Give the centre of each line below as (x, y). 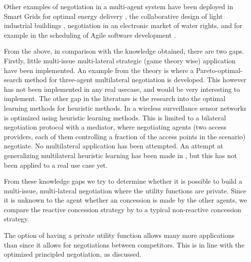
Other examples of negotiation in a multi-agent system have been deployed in (118, 6)
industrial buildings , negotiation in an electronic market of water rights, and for (123, 25)
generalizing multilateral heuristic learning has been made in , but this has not (120, 155)
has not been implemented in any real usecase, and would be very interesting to (122, 89)
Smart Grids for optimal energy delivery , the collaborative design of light (113, 16)
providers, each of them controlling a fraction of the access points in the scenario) (125, 136)
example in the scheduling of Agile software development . (90, 35)
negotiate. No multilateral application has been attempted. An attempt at (114, 146)
